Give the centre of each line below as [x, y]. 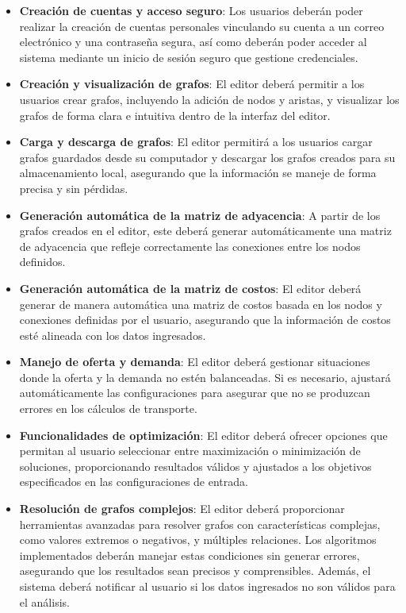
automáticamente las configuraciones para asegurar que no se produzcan [195, 393]
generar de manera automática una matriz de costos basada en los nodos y [201, 304]
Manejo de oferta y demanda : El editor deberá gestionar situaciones [195, 362]
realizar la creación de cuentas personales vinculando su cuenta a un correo [202, 26]
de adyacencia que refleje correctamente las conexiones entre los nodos [190, 246]
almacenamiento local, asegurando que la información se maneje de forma [198, 173]
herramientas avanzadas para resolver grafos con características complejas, [200, 524]
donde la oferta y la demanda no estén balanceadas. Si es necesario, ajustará [205, 377]
